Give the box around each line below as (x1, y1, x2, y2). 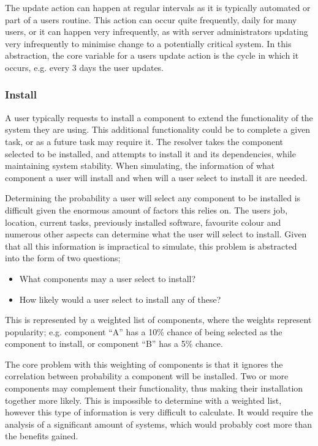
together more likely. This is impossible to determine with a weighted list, (5, 393, 282, 406)
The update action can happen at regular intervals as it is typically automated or (5, 1, 311, 13)
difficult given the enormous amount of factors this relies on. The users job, (5, 203, 288, 216)
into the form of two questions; (5, 251, 121, 264)
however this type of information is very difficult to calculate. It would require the (5, 406, 313, 418)
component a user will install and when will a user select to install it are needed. (5, 171, 308, 184)
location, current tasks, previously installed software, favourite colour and (5, 215, 281, 228)
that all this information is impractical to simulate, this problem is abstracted (5, 239, 297, 252)
